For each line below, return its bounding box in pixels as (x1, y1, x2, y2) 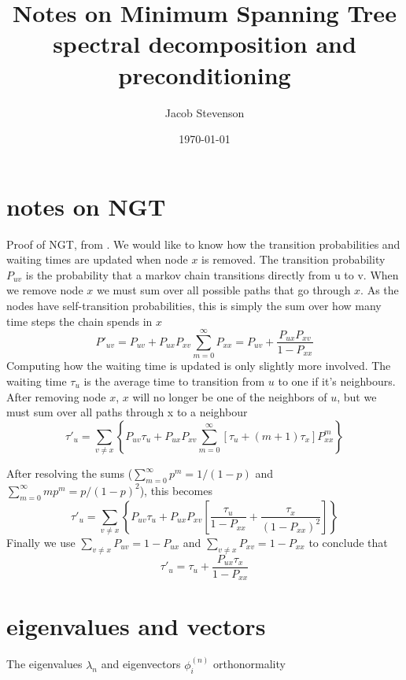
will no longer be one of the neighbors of (132, 388, 327, 405)
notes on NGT (6, 190, 166, 222)
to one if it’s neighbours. (278, 372, 396, 389)
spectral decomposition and (53, 28, 356, 60)
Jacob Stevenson (164, 104, 245, 120)
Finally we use (6, 534, 76, 550)
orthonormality (212, 656, 286, 672)
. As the (360, 282, 399, 298)
